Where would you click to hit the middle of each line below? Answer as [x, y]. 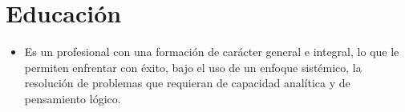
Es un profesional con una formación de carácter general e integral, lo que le [212, 52]
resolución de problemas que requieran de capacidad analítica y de [187, 83]
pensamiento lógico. [73, 98]
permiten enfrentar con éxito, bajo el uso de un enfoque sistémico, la [193, 67]
